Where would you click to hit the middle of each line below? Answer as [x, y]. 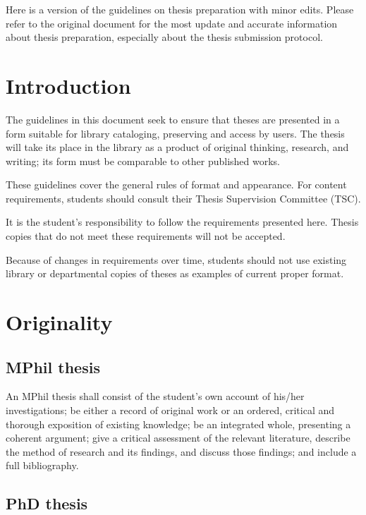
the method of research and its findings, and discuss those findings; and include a [181, 451]
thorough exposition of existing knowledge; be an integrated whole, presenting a [178, 424]
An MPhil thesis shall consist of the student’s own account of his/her [155, 396]
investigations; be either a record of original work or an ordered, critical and [170, 410]
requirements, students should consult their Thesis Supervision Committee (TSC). [183, 198]
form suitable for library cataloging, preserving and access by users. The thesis [175, 133]
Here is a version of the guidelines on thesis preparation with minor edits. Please [180, 9]
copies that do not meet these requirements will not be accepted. [146, 236]
